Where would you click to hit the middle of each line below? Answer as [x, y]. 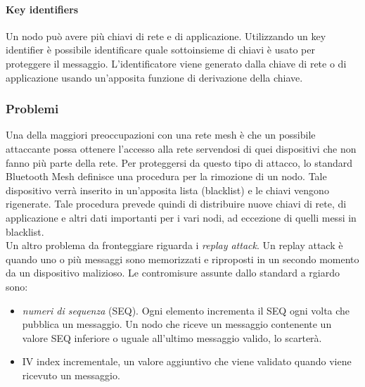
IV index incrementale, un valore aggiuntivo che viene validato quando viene [187, 361]
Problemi [32, 109]
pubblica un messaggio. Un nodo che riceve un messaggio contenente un [177, 324]
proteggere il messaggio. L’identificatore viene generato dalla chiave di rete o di [176, 63]
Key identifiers [42, 9]
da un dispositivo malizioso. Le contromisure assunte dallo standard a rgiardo [173, 273]
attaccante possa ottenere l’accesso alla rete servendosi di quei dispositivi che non [181, 148]
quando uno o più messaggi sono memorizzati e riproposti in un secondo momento [182, 259]
